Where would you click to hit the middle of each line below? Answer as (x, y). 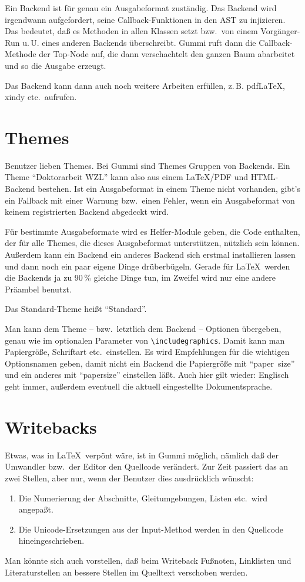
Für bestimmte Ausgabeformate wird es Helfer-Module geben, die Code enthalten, (152, 231)
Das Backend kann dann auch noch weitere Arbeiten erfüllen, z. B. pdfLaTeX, (145, 85)
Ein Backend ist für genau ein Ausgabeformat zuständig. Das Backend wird (141, 8)
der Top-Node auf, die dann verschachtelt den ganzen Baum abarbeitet (167, 54)
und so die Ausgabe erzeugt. (56, 65)
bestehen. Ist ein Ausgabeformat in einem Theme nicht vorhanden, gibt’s (169, 189)
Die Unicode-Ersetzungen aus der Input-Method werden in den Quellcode (151, 529)
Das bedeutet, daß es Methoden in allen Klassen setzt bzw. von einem (131, 31)
